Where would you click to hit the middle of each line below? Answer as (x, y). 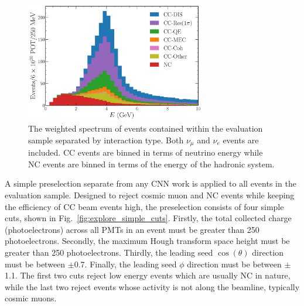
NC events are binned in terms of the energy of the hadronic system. (151, 164)
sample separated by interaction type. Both (106, 140)
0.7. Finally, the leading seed (125, 264)
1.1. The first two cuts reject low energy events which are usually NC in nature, (148, 275)
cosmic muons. (31, 298)
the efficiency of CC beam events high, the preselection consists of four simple (144, 206)
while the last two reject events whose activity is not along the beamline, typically (152, 286)
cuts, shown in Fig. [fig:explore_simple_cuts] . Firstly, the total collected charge (148, 218)
